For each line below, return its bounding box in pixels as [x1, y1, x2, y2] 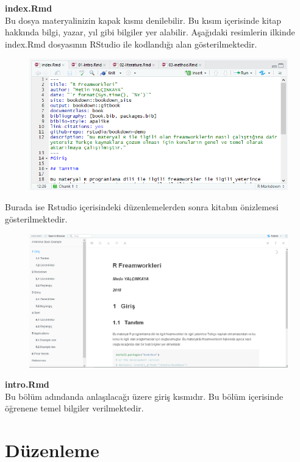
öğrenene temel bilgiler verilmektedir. [5, 402, 144, 414]
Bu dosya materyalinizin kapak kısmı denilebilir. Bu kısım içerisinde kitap [5, 13, 282, 26]
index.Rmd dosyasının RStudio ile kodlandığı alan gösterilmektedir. [5, 37, 257, 50]
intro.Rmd [5, 378, 49, 391]
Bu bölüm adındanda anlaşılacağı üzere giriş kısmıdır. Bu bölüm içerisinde [5, 389, 284, 402]
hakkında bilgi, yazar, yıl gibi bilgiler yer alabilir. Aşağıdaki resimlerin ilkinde [5, 26, 295, 38]
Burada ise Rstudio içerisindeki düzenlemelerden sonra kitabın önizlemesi [5, 201, 279, 213]
